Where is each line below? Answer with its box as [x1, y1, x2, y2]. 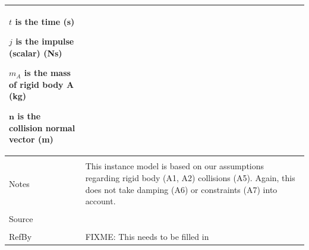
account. [85, 195, 116, 207]
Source [9, 213, 33, 225]
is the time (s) [15, 15, 75, 27]
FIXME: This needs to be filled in [85, 230, 209, 243]
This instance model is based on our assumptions [85, 160, 264, 172]
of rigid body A [9, 78, 74, 90]
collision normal [9, 121, 75, 134]
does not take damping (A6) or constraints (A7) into [85, 183, 278, 195]
